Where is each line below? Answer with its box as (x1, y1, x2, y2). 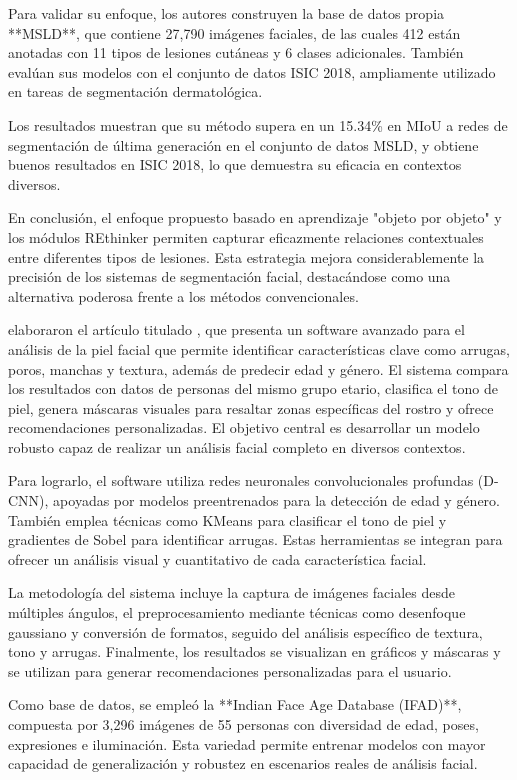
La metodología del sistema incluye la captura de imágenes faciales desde (8, 582, 456, 603)
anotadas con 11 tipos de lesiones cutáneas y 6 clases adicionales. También (8, 42, 464, 63)
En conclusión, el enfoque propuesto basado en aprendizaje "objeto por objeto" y (8, 207, 502, 228)
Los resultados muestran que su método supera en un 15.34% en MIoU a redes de (8, 114, 508, 135)
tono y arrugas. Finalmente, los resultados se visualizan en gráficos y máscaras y (8, 641, 501, 662)
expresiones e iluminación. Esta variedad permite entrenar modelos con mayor (8, 733, 486, 754)
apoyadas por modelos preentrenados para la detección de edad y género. (53, 490, 500, 511)
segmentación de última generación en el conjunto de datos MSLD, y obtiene (8, 134, 479, 155)
